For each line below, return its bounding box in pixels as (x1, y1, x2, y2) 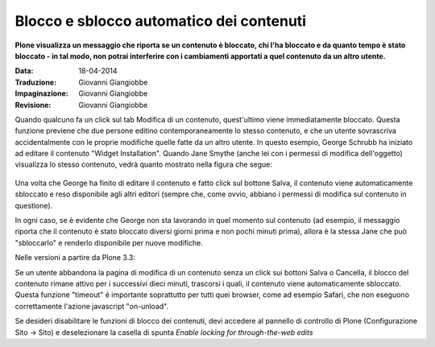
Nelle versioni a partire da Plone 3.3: (14, 253, 136, 262)
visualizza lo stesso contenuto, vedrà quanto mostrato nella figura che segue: (14, 159, 273, 169)
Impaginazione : (14, 89, 68, 98)
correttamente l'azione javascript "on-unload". (14, 301, 169, 311)
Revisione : (14, 100, 52, 109)
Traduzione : (14, 77, 56, 87)
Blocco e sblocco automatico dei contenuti (14, 12, 306, 30)
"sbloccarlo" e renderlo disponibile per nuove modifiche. (14, 238, 203, 247)
